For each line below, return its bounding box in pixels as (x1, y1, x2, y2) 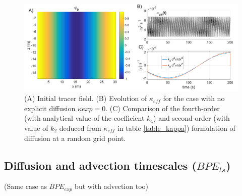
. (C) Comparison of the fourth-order (105, 103, 220, 113)
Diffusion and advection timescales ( (4, 157, 197, 173)
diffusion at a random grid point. (24, 132, 126, 143)
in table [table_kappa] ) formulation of (117, 123, 235, 133)
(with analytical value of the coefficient (24, 113, 145, 123)
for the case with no (163, 93, 225, 104)
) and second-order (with (153, 113, 230, 123)
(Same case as (4, 181, 47, 191)
